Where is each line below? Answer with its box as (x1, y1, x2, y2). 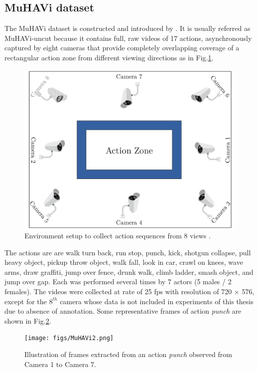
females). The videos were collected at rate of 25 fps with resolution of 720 (4, 286, 232, 296)
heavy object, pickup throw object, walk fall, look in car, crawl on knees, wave (4, 257, 243, 267)
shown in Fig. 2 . (4, 315, 51, 326)
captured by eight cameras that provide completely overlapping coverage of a (4, 42, 240, 53)
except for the (4, 296, 47, 306)
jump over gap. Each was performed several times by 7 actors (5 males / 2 (4, 276, 232, 287)
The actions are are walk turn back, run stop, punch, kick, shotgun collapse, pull (4, 247, 251, 257)
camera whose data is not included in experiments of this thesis (60, 296, 254, 306)
